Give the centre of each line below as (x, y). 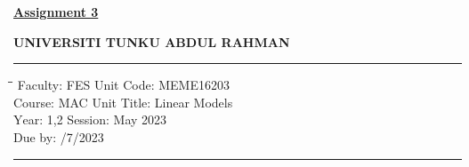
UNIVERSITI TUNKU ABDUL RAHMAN (152, 41)
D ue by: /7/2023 (59, 136)
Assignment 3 (56, 12)
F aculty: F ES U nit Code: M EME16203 (123, 85)
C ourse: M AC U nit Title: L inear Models (123, 102)
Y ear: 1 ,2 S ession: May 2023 (90, 119)
